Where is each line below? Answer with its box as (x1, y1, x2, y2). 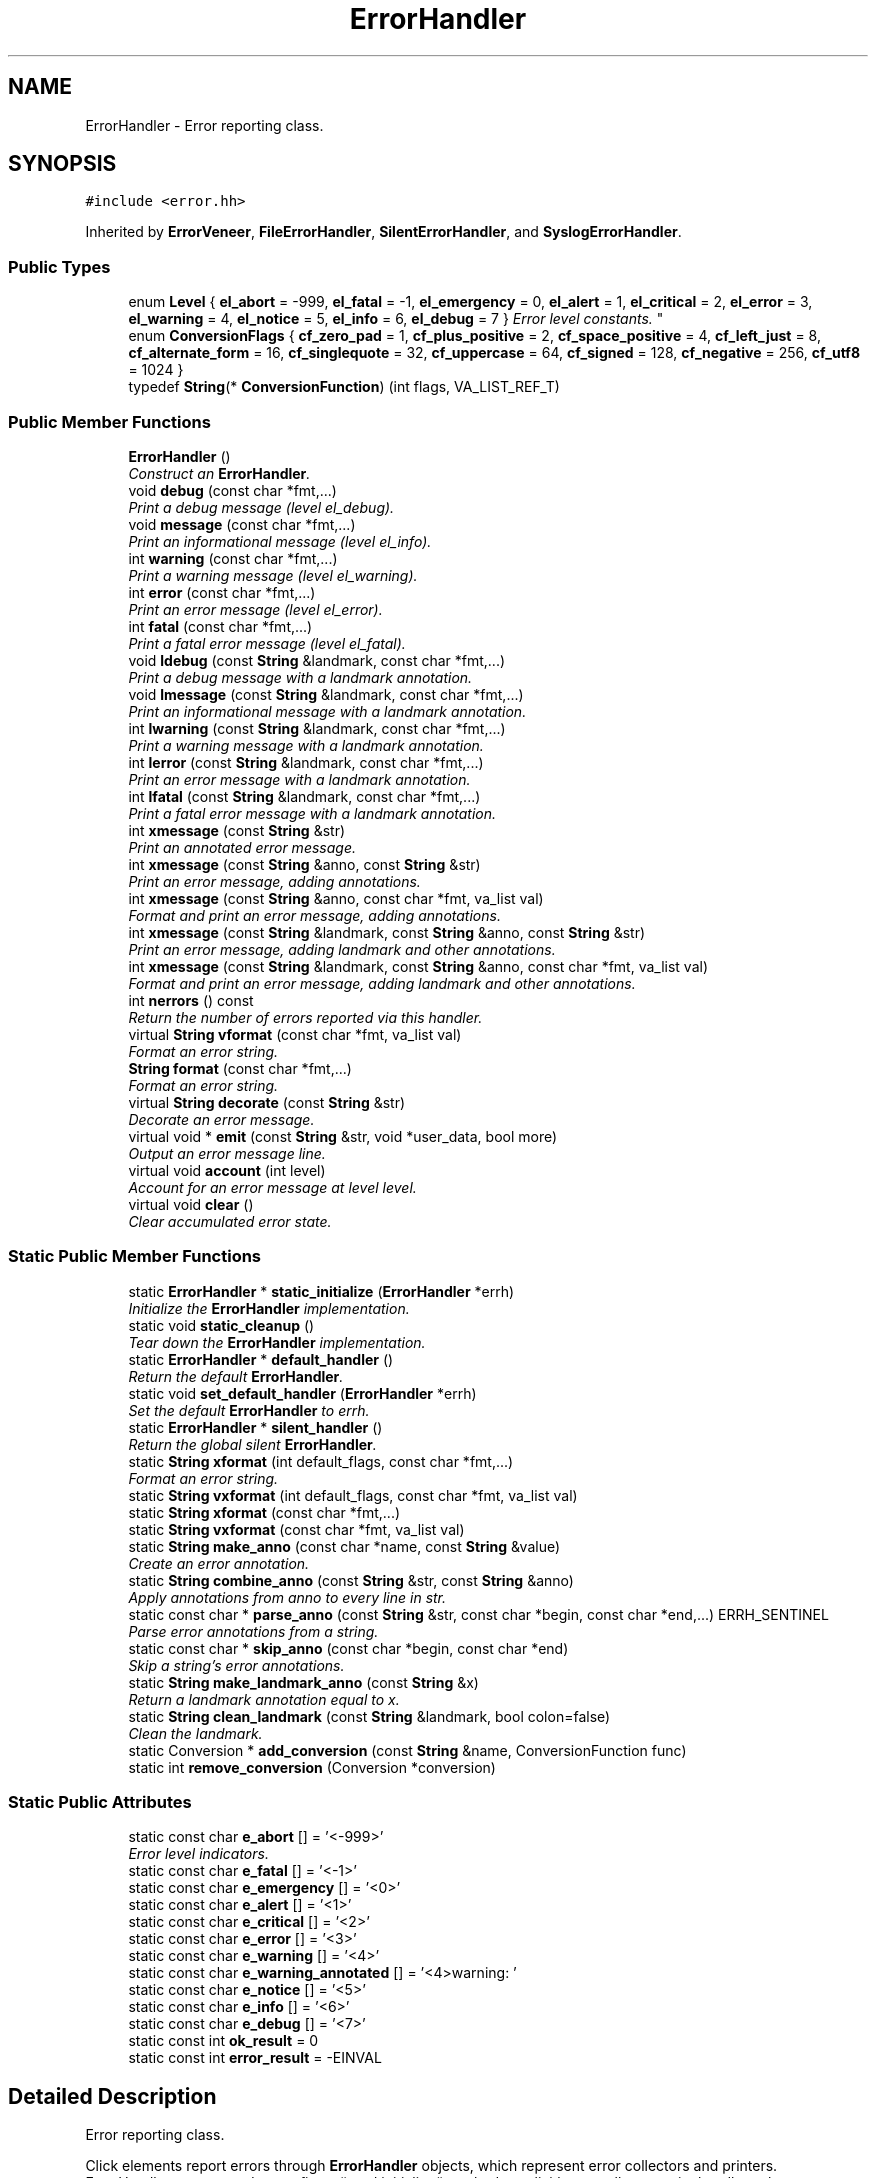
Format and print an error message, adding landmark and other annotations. (128, 974, 636, 992)
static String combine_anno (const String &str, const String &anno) (128, 1571, 574, 1589)
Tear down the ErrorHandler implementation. (128, 1333, 426, 1351)
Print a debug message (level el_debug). (128, 498, 395, 516)
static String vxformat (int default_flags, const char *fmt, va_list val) (128, 1486, 578, 1504)
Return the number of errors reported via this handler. (128, 1008, 483, 1026)
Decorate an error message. (128, 1110, 315, 1128)
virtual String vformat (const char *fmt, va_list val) (128, 1025, 462, 1043)
